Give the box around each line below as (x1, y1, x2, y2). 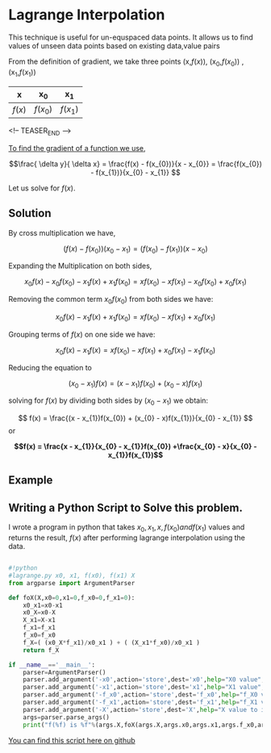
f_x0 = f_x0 (23, 631, 56, 639)
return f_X (23, 646, 60, 655)
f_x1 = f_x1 (23, 624, 56, 632)
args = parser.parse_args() (23, 713, 110, 722)
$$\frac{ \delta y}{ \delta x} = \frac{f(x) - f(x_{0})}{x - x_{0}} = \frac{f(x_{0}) (9, 159, 262, 169)
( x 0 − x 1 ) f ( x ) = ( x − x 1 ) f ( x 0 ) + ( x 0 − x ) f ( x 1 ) (68, 378, 203, 390)
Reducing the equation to (8, 362, 93, 372)
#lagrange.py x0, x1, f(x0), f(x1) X (8, 571, 135, 579)
